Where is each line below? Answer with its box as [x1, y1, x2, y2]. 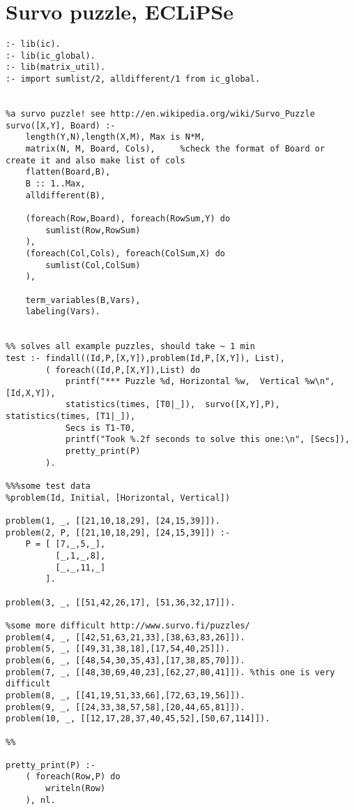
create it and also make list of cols [6, 155, 185, 165]
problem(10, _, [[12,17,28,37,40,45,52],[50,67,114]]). [6, 714, 270, 724]
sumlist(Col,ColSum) [45, 260, 141, 270]
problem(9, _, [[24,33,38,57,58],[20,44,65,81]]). [6, 702, 245, 712]
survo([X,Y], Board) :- [6, 120, 116, 131]
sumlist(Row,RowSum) [45, 225, 141, 235]
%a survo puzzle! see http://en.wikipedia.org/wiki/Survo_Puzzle [6, 109, 315, 119]
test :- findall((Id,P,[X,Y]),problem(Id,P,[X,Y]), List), [6, 353, 285, 363]
